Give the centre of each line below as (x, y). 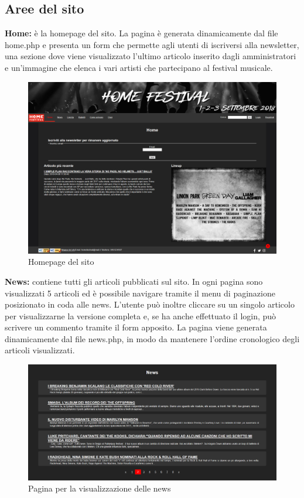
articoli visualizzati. (40, 350)
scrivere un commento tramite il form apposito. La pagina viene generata (136, 327)
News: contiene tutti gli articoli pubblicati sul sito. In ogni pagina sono (134, 281)
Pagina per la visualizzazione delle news (100, 488)
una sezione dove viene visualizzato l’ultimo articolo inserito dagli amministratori (151, 56)
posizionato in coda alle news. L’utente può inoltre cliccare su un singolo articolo (150, 304)
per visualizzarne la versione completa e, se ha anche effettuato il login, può (141, 315)
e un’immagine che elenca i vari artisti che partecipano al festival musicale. (139, 67)
